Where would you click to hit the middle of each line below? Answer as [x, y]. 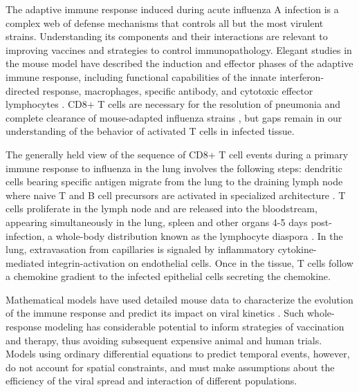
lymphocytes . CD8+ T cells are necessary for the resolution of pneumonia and [173, 104]
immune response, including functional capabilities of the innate [141, 76]
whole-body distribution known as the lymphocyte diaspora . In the [199, 235]
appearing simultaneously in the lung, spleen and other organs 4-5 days [157, 222]
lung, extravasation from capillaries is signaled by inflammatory [140, 249]
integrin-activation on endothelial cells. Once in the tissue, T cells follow [200, 262]
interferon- [302, 76]
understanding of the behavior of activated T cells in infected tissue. [150, 131]
